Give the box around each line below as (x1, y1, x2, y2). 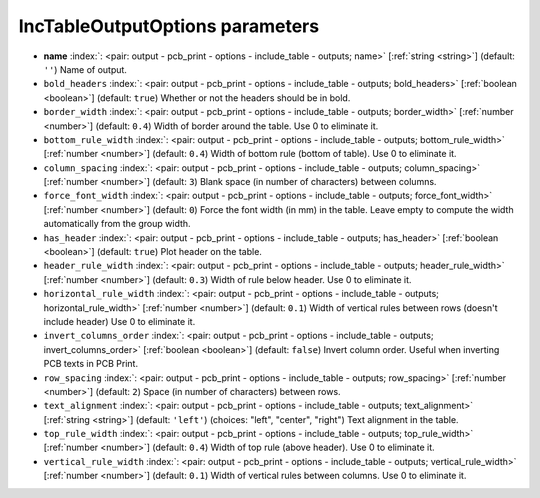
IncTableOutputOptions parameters (18, 15, 320, 37)
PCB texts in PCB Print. (43, 358, 139, 370)
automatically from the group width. (43, 218, 191, 230)
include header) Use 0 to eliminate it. (43, 315, 196, 327)
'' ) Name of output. (43, 63, 127, 75)
